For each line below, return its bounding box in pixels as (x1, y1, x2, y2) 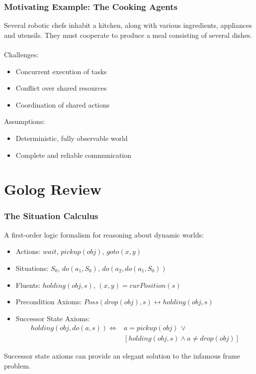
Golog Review (4, 179, 102, 199)
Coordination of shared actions (15, 99, 110, 110)
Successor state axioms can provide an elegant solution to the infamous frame (4, 351, 240, 361)
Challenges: (4, 49, 39, 59)
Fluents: (15, 279, 41, 290)
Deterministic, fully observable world (15, 132, 128, 143)
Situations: (15, 262, 49, 273)
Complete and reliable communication (15, 149, 131, 160)
